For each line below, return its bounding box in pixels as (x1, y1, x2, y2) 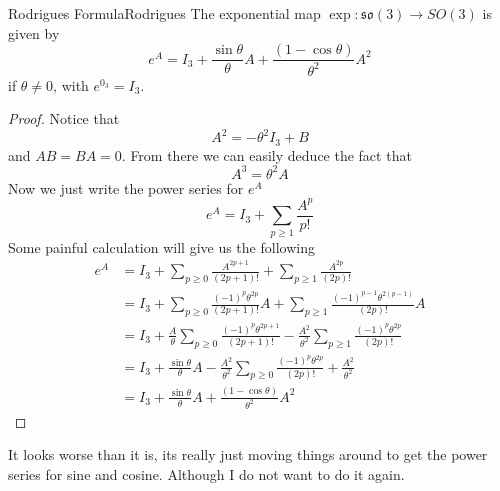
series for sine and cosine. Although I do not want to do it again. (8, 463, 405, 484)
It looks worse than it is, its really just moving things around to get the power (8, 444, 488, 465)
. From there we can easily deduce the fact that (121, 144, 412, 165)
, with (53, 74, 89, 95)
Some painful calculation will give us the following (8, 236, 315, 257)
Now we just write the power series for (8, 177, 244, 198)
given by (8, 22, 60, 43)
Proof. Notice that (8, 108, 120, 129)
